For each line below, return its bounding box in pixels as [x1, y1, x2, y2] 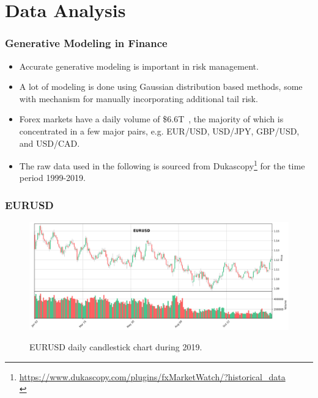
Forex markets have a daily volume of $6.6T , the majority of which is [19, 112, 284, 125]
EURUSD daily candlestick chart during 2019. [29, 341, 202, 353]
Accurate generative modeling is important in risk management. [19, 59, 259, 72]
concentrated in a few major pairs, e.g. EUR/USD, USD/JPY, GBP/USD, [19, 124, 300, 137]
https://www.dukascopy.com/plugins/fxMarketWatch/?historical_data [19, 370, 286, 383]
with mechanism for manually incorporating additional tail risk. [19, 92, 258, 105]
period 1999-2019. [19, 171, 86, 184]
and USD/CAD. [19, 136, 80, 149]
